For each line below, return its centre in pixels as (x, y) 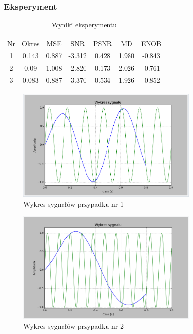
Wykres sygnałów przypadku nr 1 (74, 204)
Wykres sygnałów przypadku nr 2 (74, 325)
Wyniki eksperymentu (84, 25)
